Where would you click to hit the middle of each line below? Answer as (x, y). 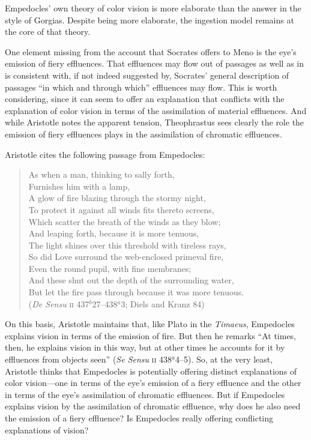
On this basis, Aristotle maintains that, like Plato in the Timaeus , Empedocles (150, 324)
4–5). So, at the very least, (224, 359)
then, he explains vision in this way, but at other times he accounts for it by (145, 347)
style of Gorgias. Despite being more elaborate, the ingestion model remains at (149, 20)
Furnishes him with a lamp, (79, 186)
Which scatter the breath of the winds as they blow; (125, 221)
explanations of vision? (47, 429)
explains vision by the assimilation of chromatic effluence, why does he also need (153, 406)
